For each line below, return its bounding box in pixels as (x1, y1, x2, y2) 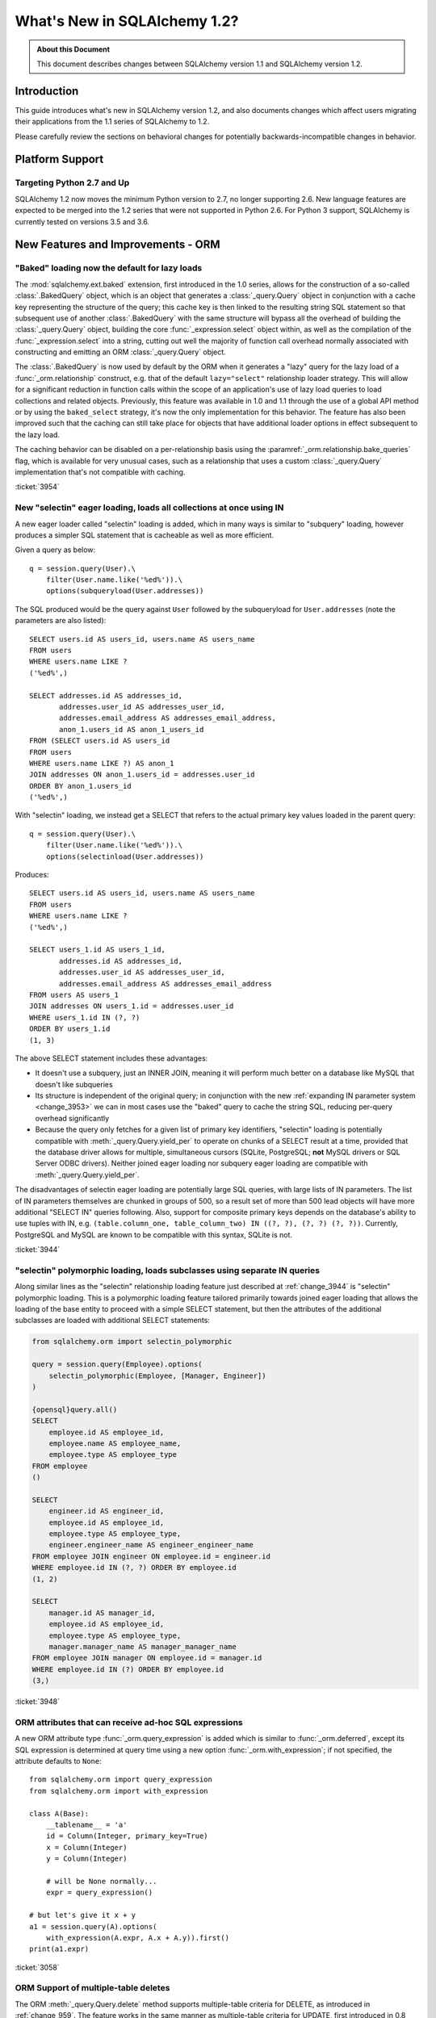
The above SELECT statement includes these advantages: (15, 1053, 208, 1063)
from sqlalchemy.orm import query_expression (29, 1775, 213, 1784)
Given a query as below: (15, 545, 96, 555)
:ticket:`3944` (15, 1245, 61, 1254)
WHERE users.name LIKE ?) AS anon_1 (29, 759, 174, 768)
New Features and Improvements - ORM (15, 238, 221, 252)
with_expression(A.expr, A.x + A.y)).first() (45, 1933, 230, 1942)
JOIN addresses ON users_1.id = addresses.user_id (29, 1002, 234, 1011)
